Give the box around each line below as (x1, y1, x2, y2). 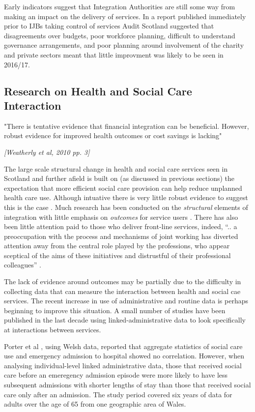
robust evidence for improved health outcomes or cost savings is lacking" (4, 130, 222, 141)
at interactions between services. (4, 324, 101, 335)
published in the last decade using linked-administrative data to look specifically (4, 315, 246, 325)
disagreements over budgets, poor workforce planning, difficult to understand (4, 30, 235, 40)
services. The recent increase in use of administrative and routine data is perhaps (4, 295, 248, 306)
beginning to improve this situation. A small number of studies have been (4, 305, 226, 315)
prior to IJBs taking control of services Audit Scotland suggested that (4, 21, 214, 31)
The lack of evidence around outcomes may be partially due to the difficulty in (4, 276, 241, 287)
